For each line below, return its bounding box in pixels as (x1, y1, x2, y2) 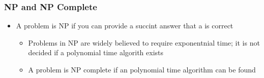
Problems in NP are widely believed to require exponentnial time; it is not (28, 37, 260, 48)
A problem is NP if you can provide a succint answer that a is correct (16, 20, 233, 31)
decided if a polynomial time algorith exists (28, 47, 164, 58)
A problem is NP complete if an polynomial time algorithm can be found (28, 64, 256, 74)
